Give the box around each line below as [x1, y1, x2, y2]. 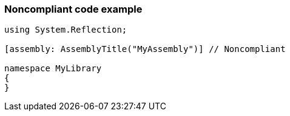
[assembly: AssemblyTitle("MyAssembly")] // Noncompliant [4, 44, 286, 54]
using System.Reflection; [4, 25, 127, 35]
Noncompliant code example [4, 3, 143, 15]
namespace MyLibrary [4, 63, 102, 74]
